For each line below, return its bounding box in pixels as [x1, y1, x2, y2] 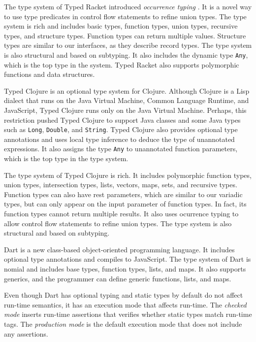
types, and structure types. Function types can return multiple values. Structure [4, 30, 246, 40]
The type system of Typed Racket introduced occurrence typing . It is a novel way [4, 1, 252, 11]
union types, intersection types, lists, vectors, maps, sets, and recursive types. [4, 179, 237, 190]
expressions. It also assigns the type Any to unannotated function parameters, [4, 143, 238, 154]
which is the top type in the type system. [4, 153, 128, 164]
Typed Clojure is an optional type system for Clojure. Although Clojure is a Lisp [4, 85, 250, 96]
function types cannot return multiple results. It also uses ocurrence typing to [4, 208, 239, 219]
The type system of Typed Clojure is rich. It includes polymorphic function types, [4, 170, 252, 180]
